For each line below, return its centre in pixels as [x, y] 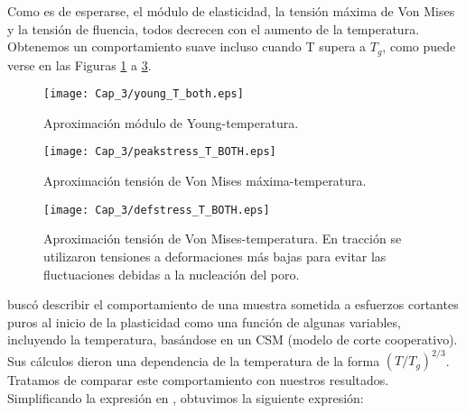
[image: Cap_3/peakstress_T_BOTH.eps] [160, 152]
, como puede [419, 46]
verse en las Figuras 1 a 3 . [79, 64]
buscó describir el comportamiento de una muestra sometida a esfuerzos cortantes [233, 304]
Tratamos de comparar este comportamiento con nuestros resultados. [198, 380]
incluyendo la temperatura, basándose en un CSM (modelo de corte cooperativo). [233, 340]
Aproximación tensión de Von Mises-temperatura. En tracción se [223, 239]
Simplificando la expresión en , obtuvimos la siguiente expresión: [186, 398]
